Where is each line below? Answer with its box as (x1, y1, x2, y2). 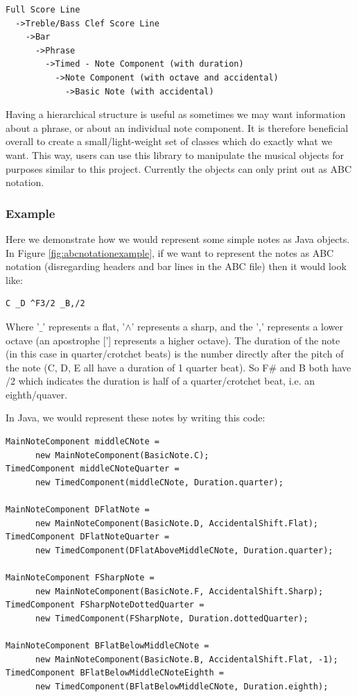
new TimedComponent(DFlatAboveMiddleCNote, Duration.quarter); (35, 545, 333, 555)
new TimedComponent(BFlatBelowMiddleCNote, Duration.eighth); (35, 681, 329, 691)
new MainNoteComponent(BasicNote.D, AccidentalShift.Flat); (35, 518, 319, 528)
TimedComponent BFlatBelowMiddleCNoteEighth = (6, 668, 224, 678)
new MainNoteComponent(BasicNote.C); (35, 450, 209, 460)
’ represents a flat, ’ (42, 319, 125, 333)
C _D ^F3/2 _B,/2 (6, 299, 85, 309)
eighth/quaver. (6, 387, 68, 401)
